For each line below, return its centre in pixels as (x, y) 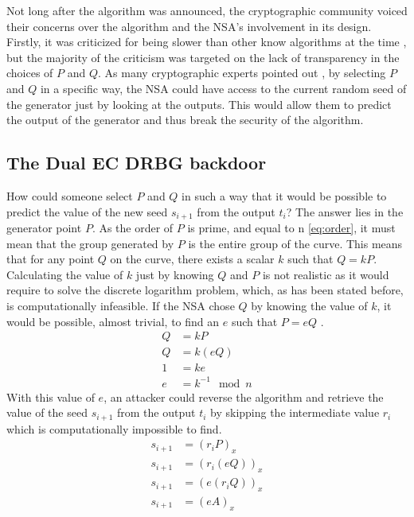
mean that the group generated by (90, 243)
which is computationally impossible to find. (114, 428)
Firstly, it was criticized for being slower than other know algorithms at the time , (207, 42)
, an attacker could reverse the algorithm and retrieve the (244, 396)
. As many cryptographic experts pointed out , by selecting (242, 73)
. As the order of (133, 227)
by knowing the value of (309, 305)
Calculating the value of (65, 274)
